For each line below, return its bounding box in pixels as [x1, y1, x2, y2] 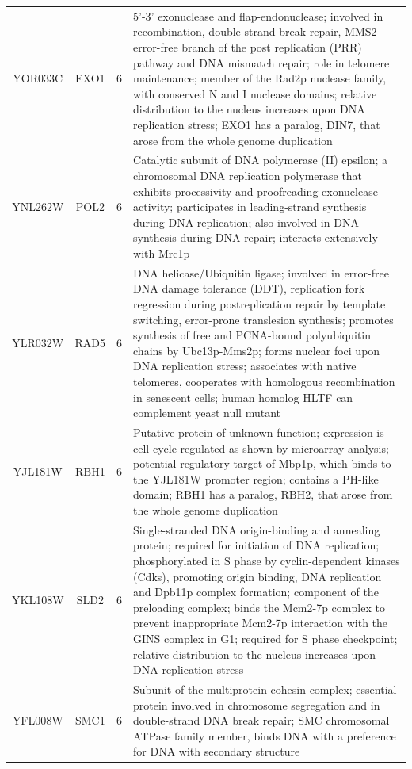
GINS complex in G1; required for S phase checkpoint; [133, 629, 398, 646]
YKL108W [12, 591, 64, 607]
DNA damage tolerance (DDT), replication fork [133, 280, 365, 297]
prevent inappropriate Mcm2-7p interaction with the [133, 614, 388, 631]
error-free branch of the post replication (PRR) [133, 38, 362, 55]
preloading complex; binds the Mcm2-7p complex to [133, 599, 385, 615]
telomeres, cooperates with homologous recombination [133, 373, 395, 389]
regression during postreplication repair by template [133, 295, 386, 312]
